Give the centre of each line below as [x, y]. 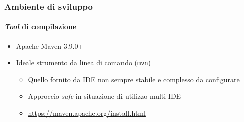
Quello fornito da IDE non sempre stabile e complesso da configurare [134, 79]
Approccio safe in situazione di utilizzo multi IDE [104, 96]
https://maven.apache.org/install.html [87, 113]
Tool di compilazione [40, 27]
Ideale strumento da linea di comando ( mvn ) [83, 63]
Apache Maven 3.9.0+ [50, 46]
